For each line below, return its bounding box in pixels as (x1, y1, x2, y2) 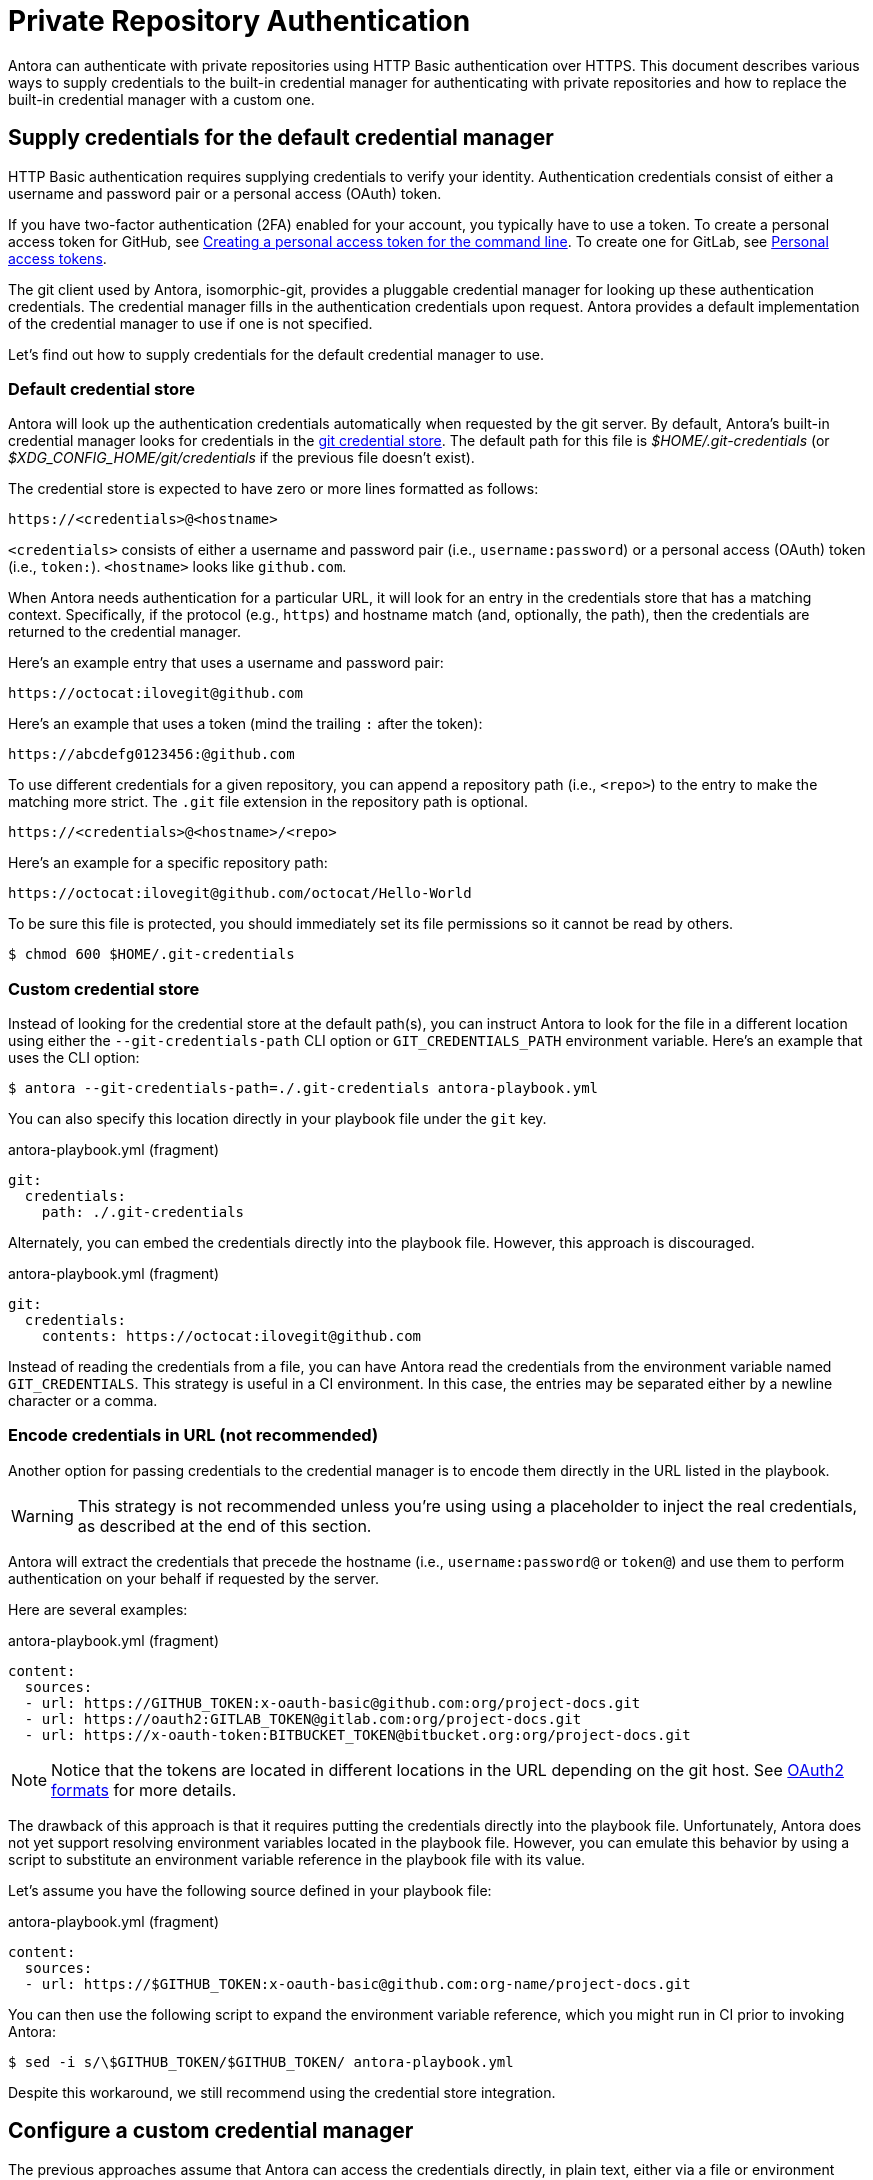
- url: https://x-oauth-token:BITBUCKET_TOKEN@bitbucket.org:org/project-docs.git (24, 1726, 691, 1743)
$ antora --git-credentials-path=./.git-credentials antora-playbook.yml (8, 1080, 599, 1097)
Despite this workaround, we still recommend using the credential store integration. (8, 2083, 556, 2101)
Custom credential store (8, 978, 200, 999)
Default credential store (8, 378, 196, 399)
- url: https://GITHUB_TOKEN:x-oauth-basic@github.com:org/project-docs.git (24, 1694, 641, 1711)
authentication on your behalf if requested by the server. (8, 1569, 379, 1587)
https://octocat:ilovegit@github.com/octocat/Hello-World (8, 885, 472, 902)
